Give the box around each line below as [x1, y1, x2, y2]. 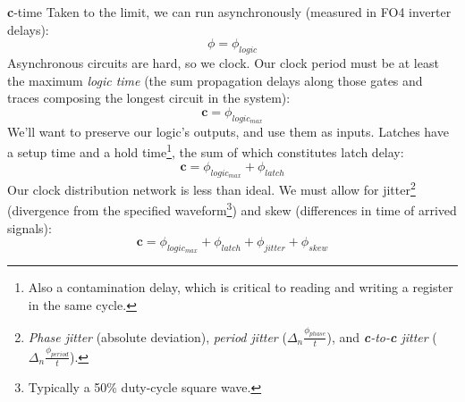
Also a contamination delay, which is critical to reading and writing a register [28, 278, 453, 297]
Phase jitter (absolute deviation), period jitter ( [28, 327, 287, 346]
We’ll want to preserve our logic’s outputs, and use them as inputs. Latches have [7, 121, 449, 140]
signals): [7, 218, 52, 237]
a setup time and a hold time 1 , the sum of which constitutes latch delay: [7, 140, 404, 162]
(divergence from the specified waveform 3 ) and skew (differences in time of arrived [7, 198, 457, 219]
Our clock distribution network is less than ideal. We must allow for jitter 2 [7, 178, 416, 198]
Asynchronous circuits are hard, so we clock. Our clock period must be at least [7, 53, 439, 71]
